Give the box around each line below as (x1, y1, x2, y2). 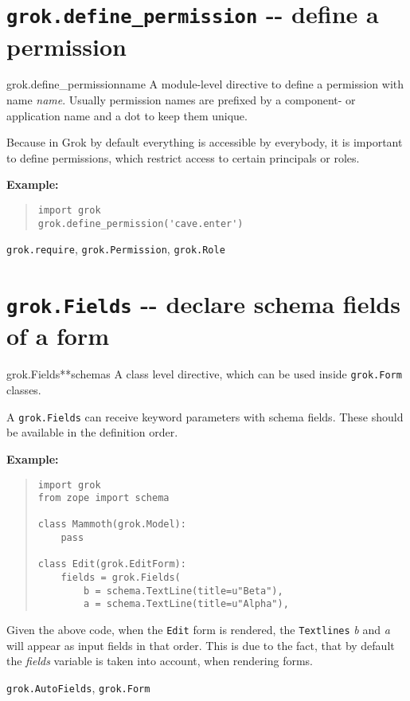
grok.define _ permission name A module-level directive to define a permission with (6, 76, 404, 92)
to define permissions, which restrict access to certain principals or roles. (6, 149, 360, 166)
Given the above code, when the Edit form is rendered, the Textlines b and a (6, 621, 390, 638)
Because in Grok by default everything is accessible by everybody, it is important (6, 134, 403, 151)
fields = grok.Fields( (61, 572, 181, 584)
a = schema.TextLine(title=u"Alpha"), (84, 598, 289, 610)
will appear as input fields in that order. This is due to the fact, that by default (6, 636, 395, 653)
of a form (6, 319, 110, 352)
